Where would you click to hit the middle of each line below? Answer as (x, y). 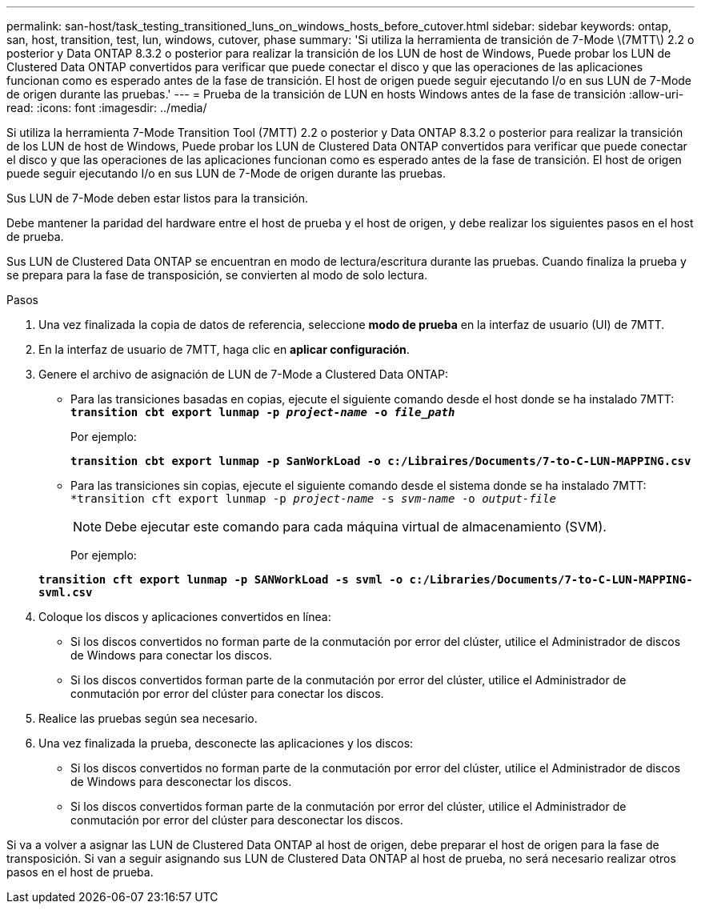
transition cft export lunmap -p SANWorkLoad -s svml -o (221, 579)
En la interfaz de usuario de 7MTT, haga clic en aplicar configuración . (224, 349)
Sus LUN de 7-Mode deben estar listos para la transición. (158, 198)
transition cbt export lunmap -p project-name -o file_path (263, 412)
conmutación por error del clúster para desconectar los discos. (237, 820)
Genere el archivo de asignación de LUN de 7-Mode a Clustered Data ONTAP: (243, 374)
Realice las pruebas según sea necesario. (148, 718)
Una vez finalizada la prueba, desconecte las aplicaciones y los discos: (226, 743)
